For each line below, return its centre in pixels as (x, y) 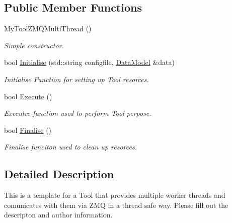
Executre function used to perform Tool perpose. (78, 113)
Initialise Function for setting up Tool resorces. (76, 79)
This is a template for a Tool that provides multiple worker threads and (115, 195)
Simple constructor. (34, 45)
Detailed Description (59, 174)
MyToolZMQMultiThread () (48, 28)
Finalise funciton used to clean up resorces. (70, 147)
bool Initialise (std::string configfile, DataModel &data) (89, 62)
